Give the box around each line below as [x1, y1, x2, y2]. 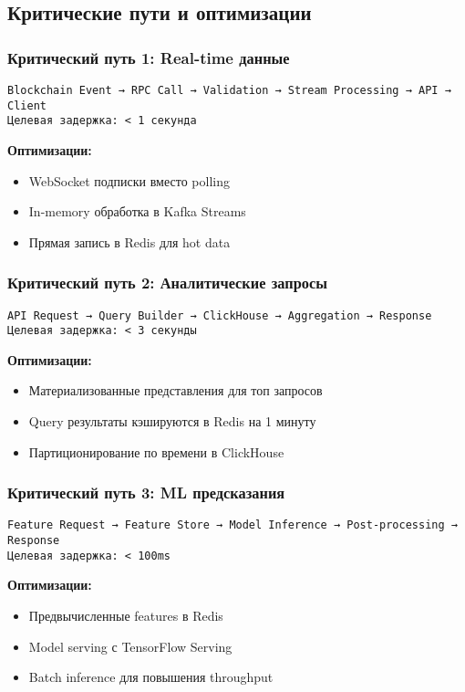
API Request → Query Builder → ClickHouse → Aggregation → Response [7, 309, 432, 322]
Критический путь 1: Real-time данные [7, 46, 290, 68]
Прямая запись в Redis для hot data [28, 232, 231, 251]
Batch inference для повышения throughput [28, 667, 274, 687]
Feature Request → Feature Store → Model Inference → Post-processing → [7, 519, 458, 532]
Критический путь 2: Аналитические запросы [7, 271, 328, 294]
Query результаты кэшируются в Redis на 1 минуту [28, 412, 316, 431]
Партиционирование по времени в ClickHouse [28, 442, 284, 461]
